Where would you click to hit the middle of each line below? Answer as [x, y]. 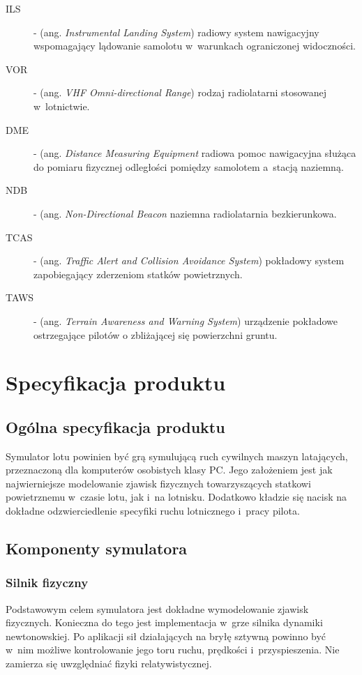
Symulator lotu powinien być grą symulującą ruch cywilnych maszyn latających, [177, 456]
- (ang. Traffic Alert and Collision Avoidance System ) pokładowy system [189, 260]
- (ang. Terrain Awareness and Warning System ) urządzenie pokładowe [186, 320]
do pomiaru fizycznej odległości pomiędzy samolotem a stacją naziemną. [189, 166]
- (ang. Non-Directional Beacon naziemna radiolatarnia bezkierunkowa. [185, 213]
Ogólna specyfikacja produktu [115, 426]
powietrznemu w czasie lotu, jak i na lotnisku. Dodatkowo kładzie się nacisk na [176, 497]
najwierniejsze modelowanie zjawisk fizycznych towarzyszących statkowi [158, 483]
